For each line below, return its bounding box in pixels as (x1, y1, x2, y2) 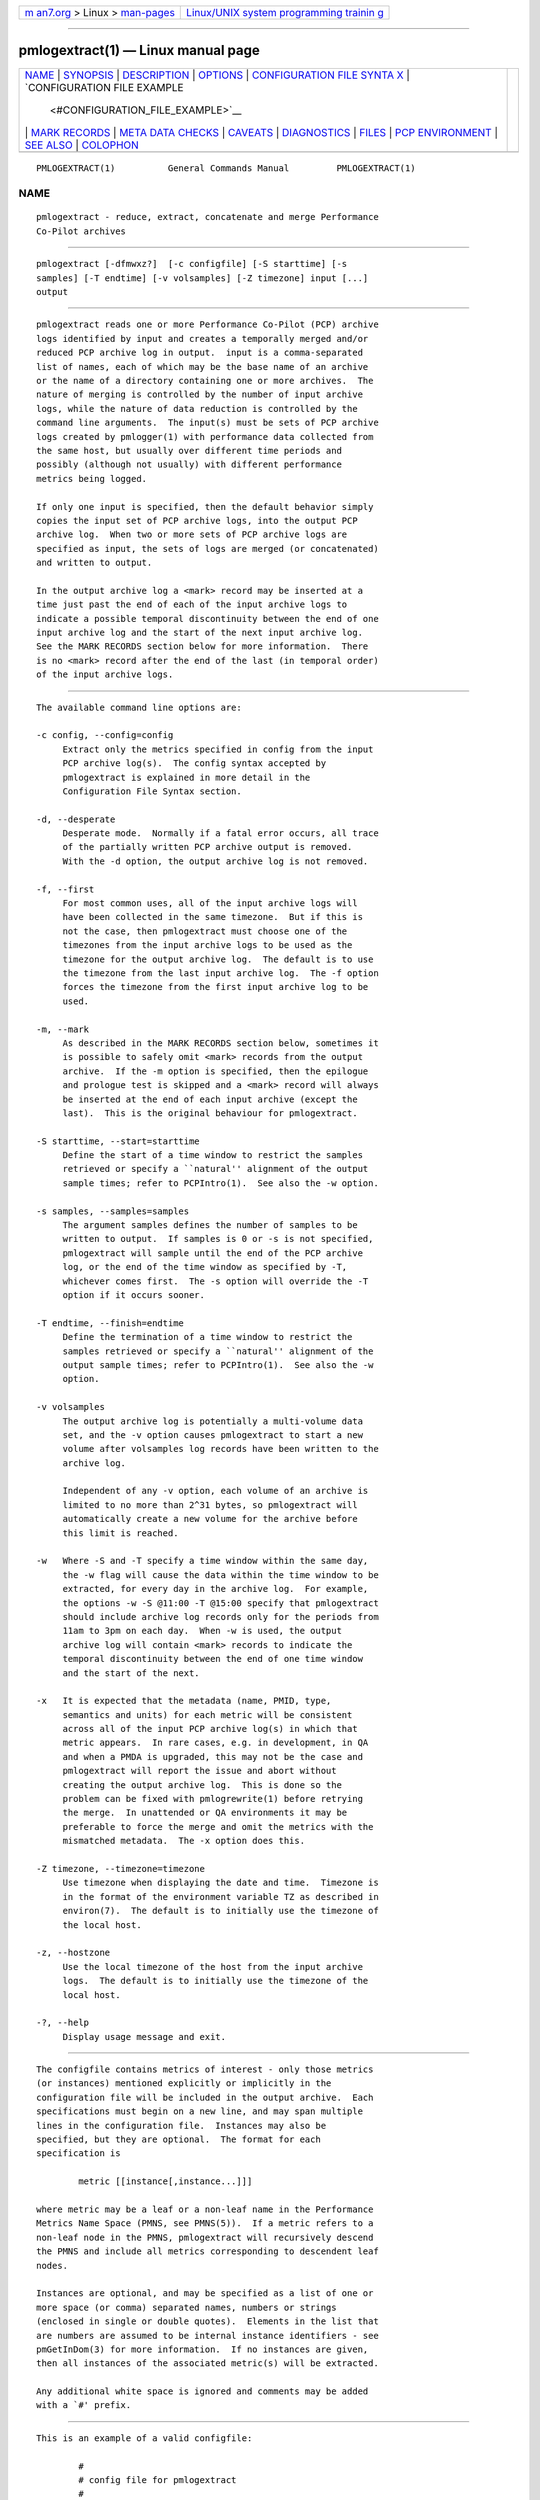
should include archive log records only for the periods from (62, 1611, 379, 1622)
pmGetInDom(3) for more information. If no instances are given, (36, 2343, 369, 2355)
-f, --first (36, 883, 95, 895)
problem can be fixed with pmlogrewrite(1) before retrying (62, 1793, 364, 1805)
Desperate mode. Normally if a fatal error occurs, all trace (62, 828, 379, 839)
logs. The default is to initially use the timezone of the (62, 1975, 369, 1987)
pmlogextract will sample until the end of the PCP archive (62, 1247, 364, 1259)
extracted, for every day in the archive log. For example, (62, 1583, 369, 1595)
